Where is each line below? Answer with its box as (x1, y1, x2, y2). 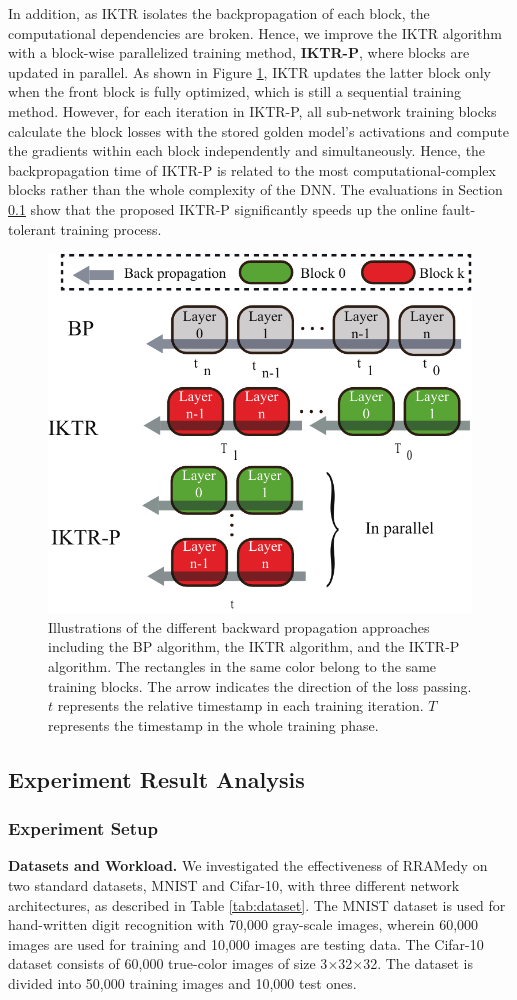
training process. (60, 218, 162, 239)
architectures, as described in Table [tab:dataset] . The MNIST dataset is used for (8, 894, 506, 915)
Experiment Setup (8, 816, 158, 841)
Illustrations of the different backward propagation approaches (48, 616, 430, 637)
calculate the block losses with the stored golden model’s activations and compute (8, 120, 509, 141)
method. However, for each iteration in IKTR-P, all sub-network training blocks (8, 100, 497, 121)
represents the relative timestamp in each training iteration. (57, 695, 424, 716)
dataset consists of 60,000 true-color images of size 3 (8, 953, 328, 974)
